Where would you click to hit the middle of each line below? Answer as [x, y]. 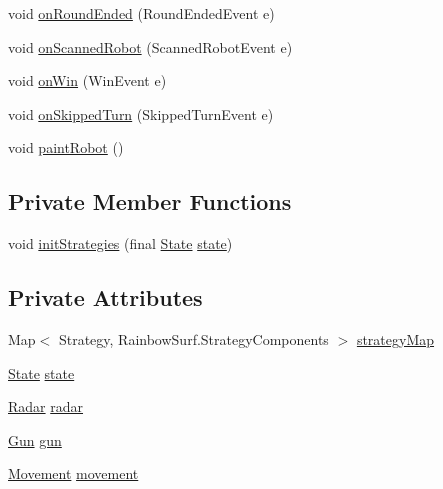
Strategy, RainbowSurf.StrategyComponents [193, 338]
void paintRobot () [66, 147]
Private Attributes [105, 297]
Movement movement [73, 473]
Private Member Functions [150, 201]
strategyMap [395, 338]
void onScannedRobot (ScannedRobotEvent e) [150, 46]
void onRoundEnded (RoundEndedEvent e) [141, 13]
